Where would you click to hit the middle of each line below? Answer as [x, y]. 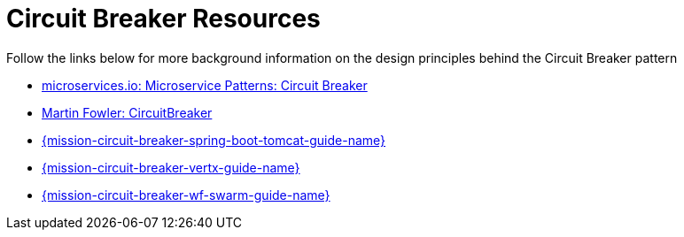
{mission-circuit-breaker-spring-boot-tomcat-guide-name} [214, 140]
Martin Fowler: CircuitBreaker [127, 112]
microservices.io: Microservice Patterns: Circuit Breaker [205, 85]
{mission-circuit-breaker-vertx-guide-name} [171, 167]
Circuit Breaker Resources [163, 19]
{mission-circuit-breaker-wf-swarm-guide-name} [186, 195]
